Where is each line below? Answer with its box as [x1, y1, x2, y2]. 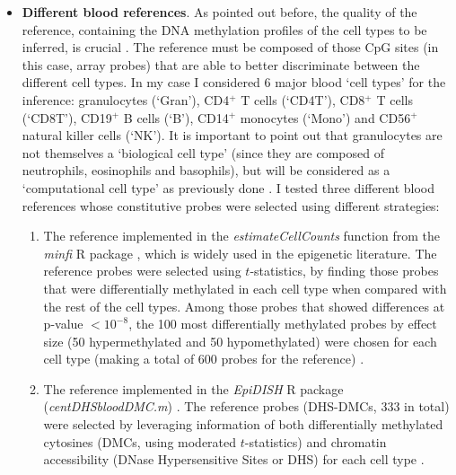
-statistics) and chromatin [244, 432, 387, 451]
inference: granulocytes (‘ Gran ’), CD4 [22, 90, 230, 109]
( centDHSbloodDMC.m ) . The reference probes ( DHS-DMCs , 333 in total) [43, 397, 450, 416]
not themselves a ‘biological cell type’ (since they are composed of [22, 143, 384, 162]
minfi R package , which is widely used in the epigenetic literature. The [43, 243, 437, 262]
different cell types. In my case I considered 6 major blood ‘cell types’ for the [22, 73, 446, 92]
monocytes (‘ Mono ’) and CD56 [240, 108, 411, 127]
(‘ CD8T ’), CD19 [22, 108, 112, 127]
